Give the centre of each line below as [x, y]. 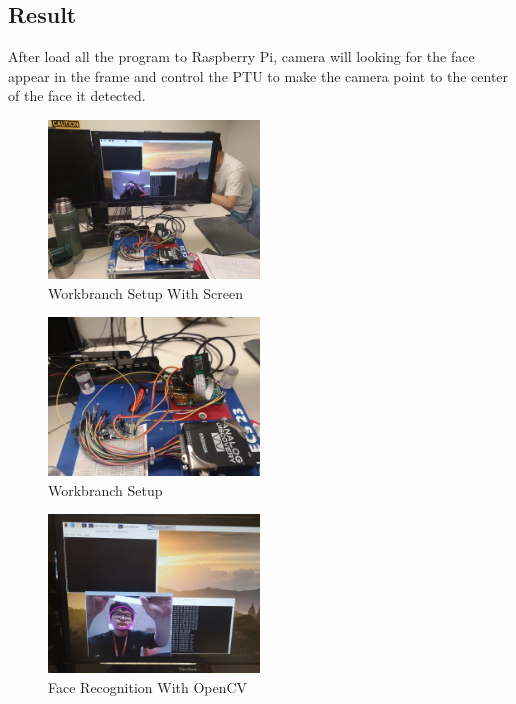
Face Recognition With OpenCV [148, 686]
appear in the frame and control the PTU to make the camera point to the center [258, 75]
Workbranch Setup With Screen [145, 292]
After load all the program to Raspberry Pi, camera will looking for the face [241, 56]
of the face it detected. [77, 95]
